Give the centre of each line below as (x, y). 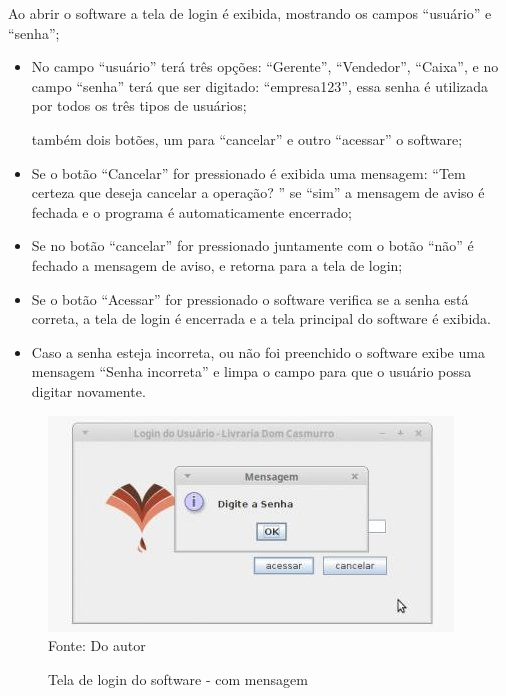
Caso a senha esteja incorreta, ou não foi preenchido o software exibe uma (258, 351)
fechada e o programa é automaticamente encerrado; (191, 211)
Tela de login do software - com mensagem (178, 678)
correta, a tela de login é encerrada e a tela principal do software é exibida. (261, 318)
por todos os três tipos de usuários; (139, 105)
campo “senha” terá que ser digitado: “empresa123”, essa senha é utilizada (260, 85)
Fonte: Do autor (97, 645)
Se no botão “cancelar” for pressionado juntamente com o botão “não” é (252, 245)
